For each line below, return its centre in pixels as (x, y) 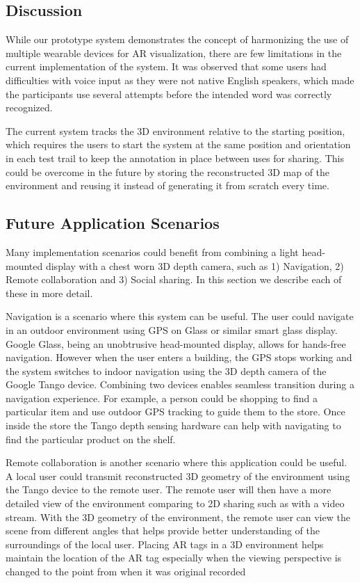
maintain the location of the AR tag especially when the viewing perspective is (174, 558)
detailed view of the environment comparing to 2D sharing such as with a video (175, 503)
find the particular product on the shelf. (91, 439)
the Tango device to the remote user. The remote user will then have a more (169, 489)
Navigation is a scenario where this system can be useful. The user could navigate (180, 316)
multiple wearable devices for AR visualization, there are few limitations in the (174, 53)
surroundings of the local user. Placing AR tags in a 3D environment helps (165, 544)
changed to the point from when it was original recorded (126, 571)
